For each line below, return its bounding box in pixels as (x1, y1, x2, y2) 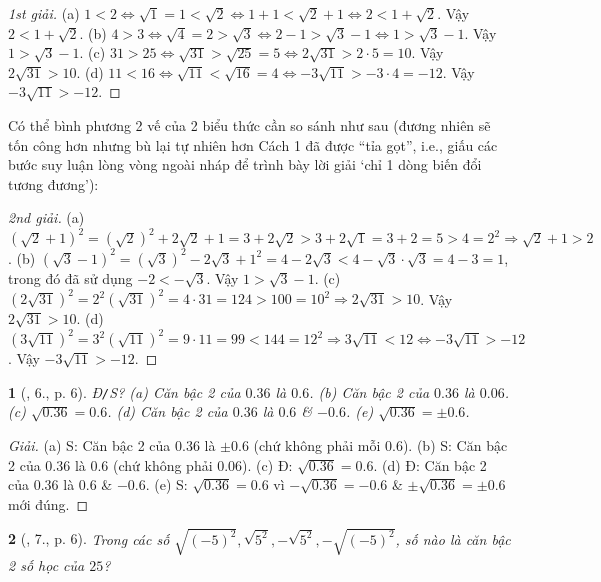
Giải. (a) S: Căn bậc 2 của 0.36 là (8, 434, 216, 455)
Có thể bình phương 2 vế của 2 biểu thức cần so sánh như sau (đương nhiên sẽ (8, 114, 491, 135)
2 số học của (8, 554, 85, 575)
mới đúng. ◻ (8, 493, 89, 514)
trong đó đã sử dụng (8, 267, 133, 288)
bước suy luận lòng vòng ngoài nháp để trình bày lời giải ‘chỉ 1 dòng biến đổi (8, 154, 482, 175)
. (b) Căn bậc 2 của (309, 381, 430, 402)
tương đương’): (8, 173, 99, 194)
